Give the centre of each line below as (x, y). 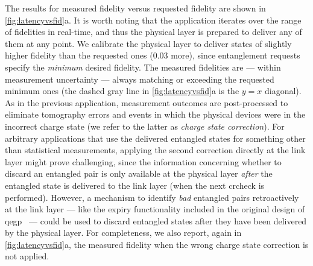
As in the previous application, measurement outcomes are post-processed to (147, 102)
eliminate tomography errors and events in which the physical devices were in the (155, 114)
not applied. (27, 256)
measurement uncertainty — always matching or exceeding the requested (140, 79)
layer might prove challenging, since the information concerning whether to (143, 161)
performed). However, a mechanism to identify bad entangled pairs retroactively (152, 197)
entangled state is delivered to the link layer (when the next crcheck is (135, 185)
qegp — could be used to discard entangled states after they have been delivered (156, 220)
